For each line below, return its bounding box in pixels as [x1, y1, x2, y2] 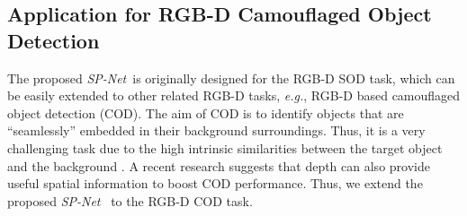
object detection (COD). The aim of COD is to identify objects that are [7, 103, 404, 122]
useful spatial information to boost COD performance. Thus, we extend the [7, 174, 423, 193]
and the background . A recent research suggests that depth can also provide [7, 156, 430, 175]
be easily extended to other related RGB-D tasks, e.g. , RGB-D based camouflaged [7, 86, 461, 105]
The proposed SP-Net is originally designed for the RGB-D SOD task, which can [7, 68, 455, 87]
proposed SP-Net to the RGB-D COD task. [7, 191, 253, 210]
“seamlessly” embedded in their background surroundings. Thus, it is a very [7, 121, 426, 140]
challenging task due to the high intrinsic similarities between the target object [7, 138, 443, 157]
